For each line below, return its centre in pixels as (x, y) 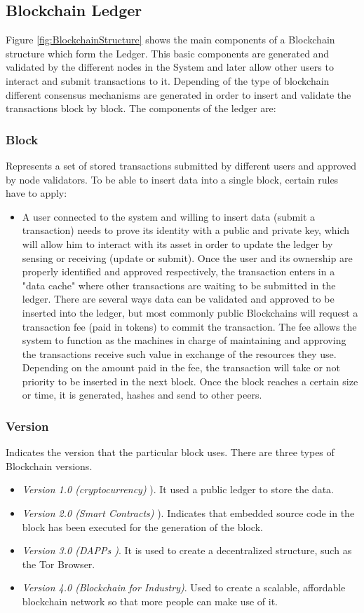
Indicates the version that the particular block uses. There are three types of (170, 452)
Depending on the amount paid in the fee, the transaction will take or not (181, 367)
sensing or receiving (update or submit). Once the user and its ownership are (187, 257)
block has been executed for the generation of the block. (142, 526)
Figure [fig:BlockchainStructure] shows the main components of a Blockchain (170, 40)
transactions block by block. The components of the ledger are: (141, 108)
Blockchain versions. (49, 466)
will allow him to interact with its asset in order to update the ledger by (177, 243)
